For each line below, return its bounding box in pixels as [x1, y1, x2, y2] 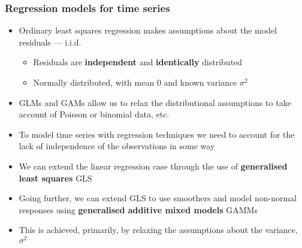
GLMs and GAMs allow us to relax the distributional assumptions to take [19, 96, 291, 108]
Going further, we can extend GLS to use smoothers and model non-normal [19, 192, 297, 204]
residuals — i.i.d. [19, 35, 81, 48]
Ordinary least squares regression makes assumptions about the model [19, 24, 277, 37]
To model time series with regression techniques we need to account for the [19, 128, 295, 140]
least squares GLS [19, 171, 92, 184]
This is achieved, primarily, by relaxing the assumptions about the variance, [19, 223, 298, 236]
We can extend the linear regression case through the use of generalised [19, 159, 288, 172]
